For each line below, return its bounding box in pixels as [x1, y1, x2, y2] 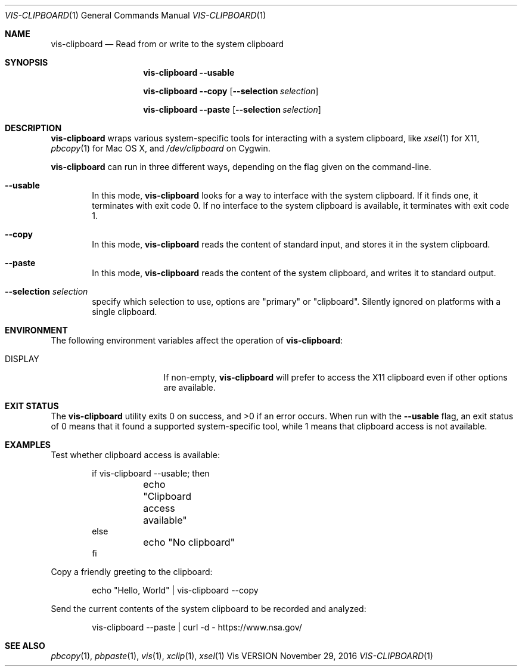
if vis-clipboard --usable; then [92, 468, 210, 478]
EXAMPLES [5, 440, 51, 450]
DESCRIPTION [5, 123, 62, 133]
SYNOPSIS [5, 57, 48, 67]
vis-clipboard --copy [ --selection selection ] [143, 86, 319, 96]
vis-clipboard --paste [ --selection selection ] [143, 104, 321, 115]
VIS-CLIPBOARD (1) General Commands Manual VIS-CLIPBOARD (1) [5, 10, 266, 20]
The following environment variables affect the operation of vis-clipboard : [51, 335, 343, 345]
